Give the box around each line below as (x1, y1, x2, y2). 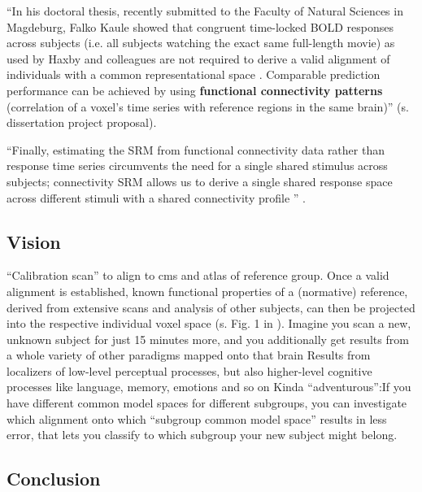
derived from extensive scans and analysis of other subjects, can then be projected (7, 298, 415, 316)
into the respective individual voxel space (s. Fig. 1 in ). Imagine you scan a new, (7, 315, 411, 332)
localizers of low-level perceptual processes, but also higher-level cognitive (7, 362, 372, 379)
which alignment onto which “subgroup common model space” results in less (7, 410, 387, 427)
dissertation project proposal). (7, 114, 157, 131)
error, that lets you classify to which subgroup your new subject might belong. (7, 426, 398, 443)
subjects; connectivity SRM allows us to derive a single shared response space (7, 172, 393, 189)
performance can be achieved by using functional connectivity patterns (7, 81, 383, 98)
